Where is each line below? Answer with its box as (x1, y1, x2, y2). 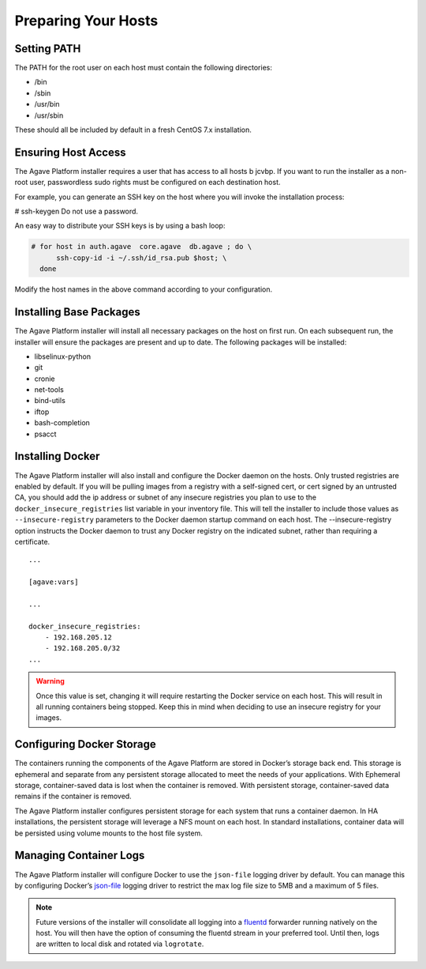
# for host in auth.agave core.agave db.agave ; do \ (31, 242, 252, 251)
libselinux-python (34, 352, 91, 361)
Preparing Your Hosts (14, 12, 159, 29)
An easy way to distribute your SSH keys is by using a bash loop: (14, 221, 226, 231)
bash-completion (34, 418, 91, 428)
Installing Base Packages (14, 305, 141, 319)
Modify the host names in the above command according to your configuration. (14, 285, 272, 294)
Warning (35, 677, 65, 686)
